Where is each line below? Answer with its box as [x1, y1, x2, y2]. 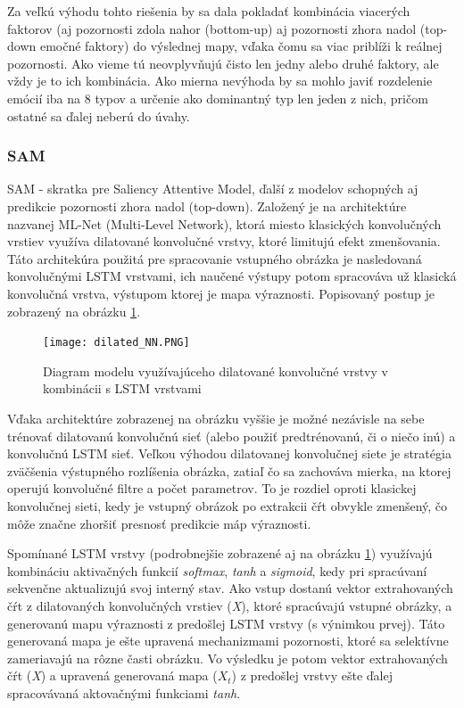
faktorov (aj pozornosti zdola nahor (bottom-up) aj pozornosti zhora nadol [7, 19, 417, 37]
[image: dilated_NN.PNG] [43, 336, 190, 350]
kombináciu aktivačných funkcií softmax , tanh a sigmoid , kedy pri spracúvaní [7, 561, 427, 580]
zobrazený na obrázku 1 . [7, 301, 141, 320]
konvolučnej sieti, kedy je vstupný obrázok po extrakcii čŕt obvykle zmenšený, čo [7, 496, 448, 515]
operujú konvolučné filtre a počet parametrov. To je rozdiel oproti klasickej [7, 479, 417, 498]
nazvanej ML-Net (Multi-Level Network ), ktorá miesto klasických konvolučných [7, 214, 442, 233]
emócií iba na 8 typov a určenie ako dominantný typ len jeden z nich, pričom [7, 88, 428, 107]
